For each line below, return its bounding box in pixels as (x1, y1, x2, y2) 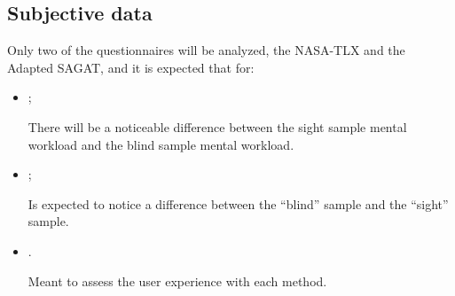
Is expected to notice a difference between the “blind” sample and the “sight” (27, 194, 449, 213)
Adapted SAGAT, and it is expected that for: (7, 58, 255, 76)
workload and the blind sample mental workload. (27, 135, 294, 153)
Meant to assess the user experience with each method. (27, 271, 327, 290)
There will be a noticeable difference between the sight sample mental (27, 117, 407, 136)
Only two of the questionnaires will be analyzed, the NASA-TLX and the (7, 41, 405, 59)
